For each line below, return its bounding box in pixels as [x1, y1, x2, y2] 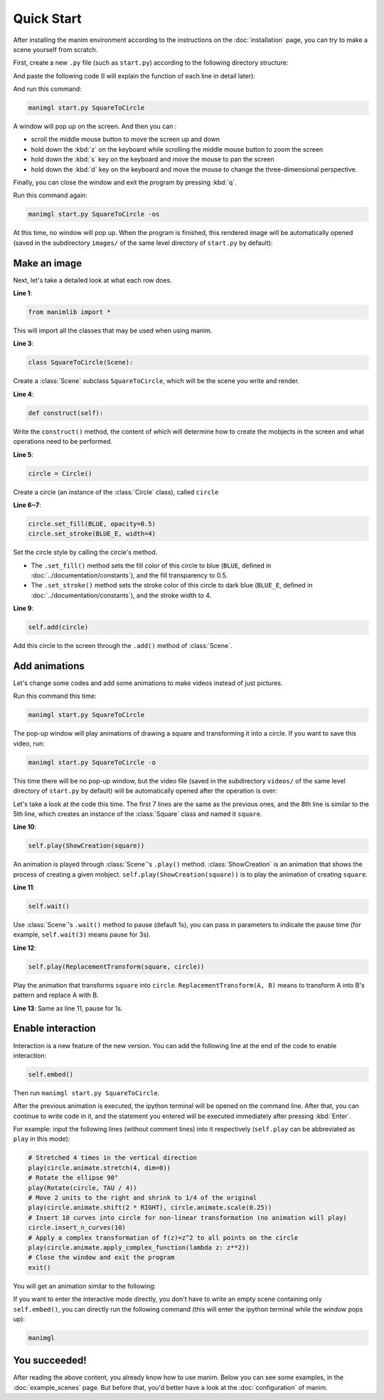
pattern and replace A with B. [13, 991, 99, 1000]
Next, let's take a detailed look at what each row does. [13, 276, 172, 284]
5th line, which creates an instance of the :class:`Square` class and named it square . [13, 809, 262, 818]
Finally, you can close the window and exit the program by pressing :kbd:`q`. [13, 178, 238, 187]
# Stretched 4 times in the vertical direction [28, 1154, 197, 1162]
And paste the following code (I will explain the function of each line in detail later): [13, 71, 256, 80]
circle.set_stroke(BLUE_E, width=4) [28, 530, 156, 538]
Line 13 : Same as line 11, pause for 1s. [13, 1004, 123, 1013]
